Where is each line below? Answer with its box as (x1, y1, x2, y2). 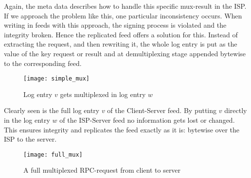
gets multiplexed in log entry (60, 89, 146, 99)
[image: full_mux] (23, 151, 83, 158)
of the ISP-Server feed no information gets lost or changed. (59, 115, 235, 125)
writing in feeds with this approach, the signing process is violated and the (4, 20, 227, 30)
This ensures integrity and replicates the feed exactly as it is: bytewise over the (4, 124, 240, 134)
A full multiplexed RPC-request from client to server (23, 165, 181, 175)
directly (224, 105, 247, 115)
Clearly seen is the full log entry (4, 105, 100, 115)
